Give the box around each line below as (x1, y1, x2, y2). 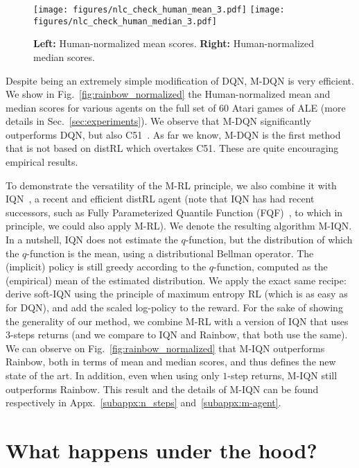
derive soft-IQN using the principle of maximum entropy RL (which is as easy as (6, 286, 348, 301)
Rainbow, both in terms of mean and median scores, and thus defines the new (6, 354, 336, 369)
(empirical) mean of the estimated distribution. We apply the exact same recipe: (6, 272, 347, 287)
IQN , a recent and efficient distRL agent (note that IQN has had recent (6, 191, 315, 206)
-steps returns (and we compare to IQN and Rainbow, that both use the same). (10, 327, 348, 342)
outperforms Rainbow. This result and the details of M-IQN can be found (6, 381, 319, 396)
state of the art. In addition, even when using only (6, 367, 220, 382)
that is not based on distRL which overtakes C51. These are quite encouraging (6, 141, 339, 155)
